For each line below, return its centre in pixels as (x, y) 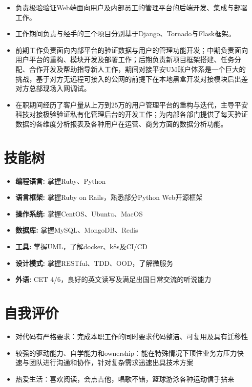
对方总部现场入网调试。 (53, 88)
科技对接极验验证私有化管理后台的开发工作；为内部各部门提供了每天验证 (132, 114)
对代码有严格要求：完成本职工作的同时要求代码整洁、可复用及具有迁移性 (132, 336)
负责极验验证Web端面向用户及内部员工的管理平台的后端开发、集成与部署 (132, 7)
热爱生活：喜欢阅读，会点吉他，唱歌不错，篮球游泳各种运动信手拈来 (125, 378)
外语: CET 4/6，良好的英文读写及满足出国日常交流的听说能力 (113, 279)
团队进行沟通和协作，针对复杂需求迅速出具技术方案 (111, 362)
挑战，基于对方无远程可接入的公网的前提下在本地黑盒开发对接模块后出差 (132, 78)
